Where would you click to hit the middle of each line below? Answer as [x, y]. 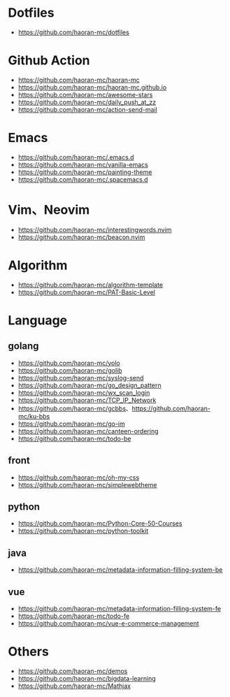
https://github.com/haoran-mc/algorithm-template [91, 285]
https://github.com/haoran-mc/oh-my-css [79, 477]
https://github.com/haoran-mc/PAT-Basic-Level [87, 292]
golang [23, 346]
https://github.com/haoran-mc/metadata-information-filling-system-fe [120, 608]
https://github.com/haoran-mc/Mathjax [74, 686]
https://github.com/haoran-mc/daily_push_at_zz [87, 102]
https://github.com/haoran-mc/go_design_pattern [89, 385]
